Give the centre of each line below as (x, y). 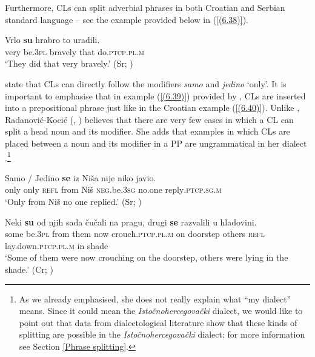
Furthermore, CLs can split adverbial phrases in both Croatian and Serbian (145, 7)
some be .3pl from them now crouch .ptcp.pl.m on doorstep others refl (135, 234)
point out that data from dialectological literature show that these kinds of (158, 322)
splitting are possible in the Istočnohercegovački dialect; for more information (162, 334)
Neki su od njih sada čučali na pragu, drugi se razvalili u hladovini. (131, 222)
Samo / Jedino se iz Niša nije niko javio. (81, 177)
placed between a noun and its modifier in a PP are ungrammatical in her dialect (156, 143)
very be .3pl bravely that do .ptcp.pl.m (75, 51)
